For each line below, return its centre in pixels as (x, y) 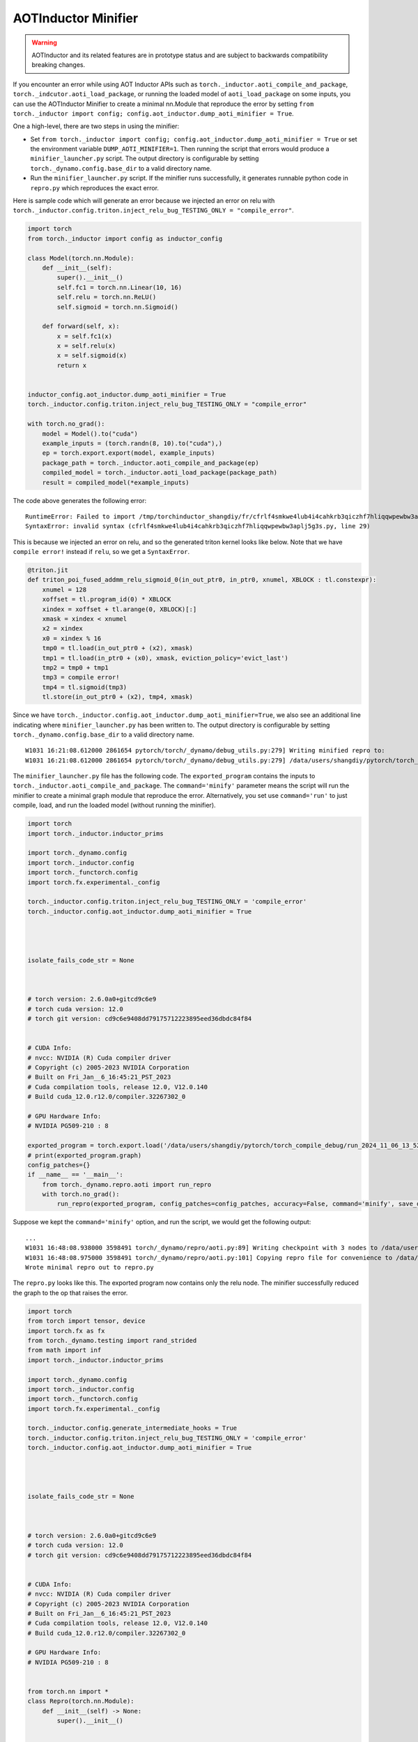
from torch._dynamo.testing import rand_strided (112, 1340)
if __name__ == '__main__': (75, 1175)
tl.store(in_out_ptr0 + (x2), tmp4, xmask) (117, 697)
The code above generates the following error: (80, 500)
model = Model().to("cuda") (90, 433)
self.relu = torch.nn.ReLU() (107, 297)
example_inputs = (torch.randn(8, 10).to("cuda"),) (132, 443)
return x (72, 365)
